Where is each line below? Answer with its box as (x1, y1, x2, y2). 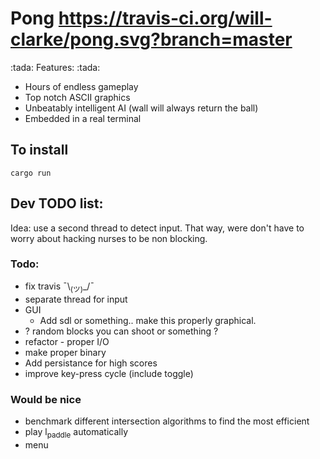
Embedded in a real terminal (24, 112, 142, 124)
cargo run (10, 168, 52, 178)
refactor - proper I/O (24, 335, 110, 347)
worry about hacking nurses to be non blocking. (10, 232, 208, 244)
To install (10, 142, 69, 159)
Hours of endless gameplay (24, 80, 139, 92)
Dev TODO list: (10, 195, 104, 212)
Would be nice (10, 392, 82, 406)
